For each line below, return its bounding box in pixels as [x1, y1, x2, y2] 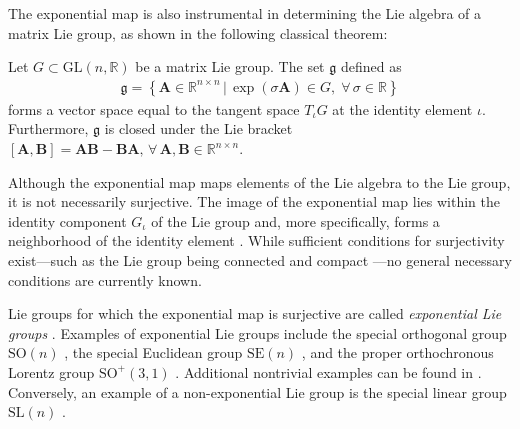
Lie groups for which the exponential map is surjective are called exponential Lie [8, 303, 502, 324]
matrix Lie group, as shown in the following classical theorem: [8, 22, 388, 43]
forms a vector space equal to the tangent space [8, 98, 300, 119]
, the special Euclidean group [64, 342, 243, 363]
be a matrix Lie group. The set [135, 56, 325, 77]
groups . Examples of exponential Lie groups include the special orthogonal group [8, 322, 507, 343]
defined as [340, 56, 402, 77]
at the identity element [332, 98, 473, 119]
